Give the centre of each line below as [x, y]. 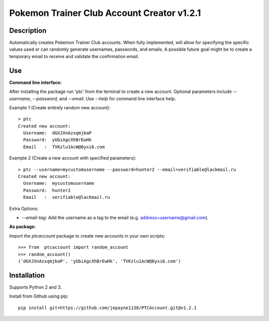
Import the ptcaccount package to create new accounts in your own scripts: [87, 236]
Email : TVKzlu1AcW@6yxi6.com [64, 147]
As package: [22, 227]
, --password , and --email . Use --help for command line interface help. [103, 98]
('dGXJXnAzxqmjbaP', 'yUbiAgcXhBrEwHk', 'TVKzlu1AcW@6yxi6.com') [100, 261]
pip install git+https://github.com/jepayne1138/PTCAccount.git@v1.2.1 [107, 308]
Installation [27, 275]
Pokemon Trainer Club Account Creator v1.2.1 [105, 13]
